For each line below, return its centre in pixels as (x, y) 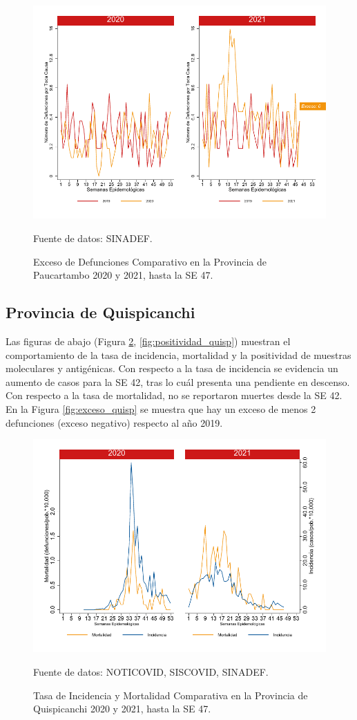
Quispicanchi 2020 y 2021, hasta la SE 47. (122, 709)
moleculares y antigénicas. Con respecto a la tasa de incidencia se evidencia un (172, 368)
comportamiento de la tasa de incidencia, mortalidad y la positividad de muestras (178, 354)
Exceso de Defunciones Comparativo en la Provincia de (150, 261)
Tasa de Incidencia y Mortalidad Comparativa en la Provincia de (171, 695)
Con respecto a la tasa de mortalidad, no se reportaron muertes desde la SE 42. (174, 395)
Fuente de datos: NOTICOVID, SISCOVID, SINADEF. (151, 672)
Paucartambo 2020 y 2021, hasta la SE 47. (123, 275)
